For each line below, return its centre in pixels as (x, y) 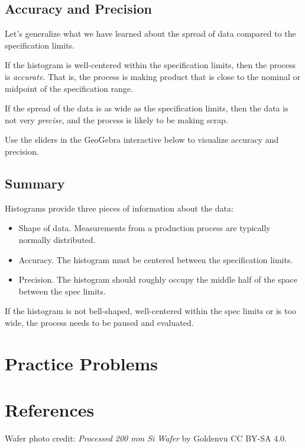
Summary (35, 183)
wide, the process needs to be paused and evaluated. (99, 322)
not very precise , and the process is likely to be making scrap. (116, 119)
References (50, 410)
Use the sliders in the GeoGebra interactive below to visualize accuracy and (142, 140)
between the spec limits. (62, 291)
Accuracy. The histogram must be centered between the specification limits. (156, 259)
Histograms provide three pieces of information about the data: (119, 208)
